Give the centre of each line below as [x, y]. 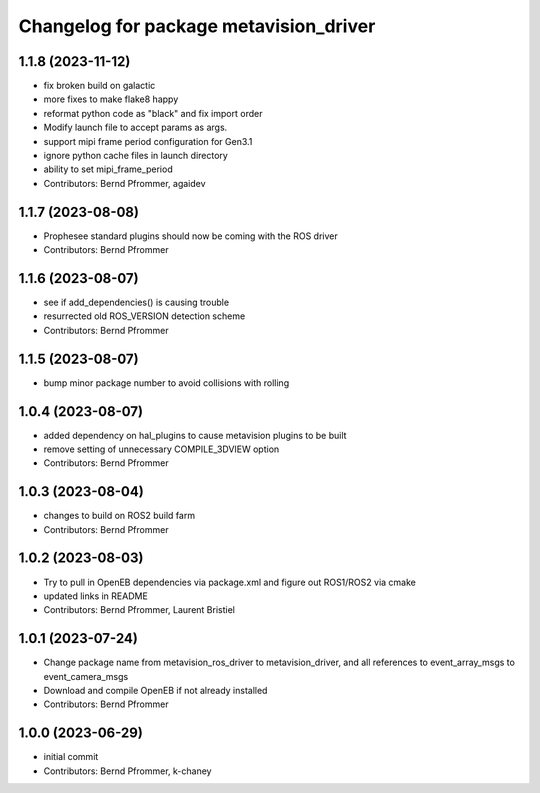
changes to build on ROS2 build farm [119, 516]
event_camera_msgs [86, 676]
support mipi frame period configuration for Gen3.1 [148, 141]
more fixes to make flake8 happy [111, 99]
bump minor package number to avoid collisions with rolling [166, 382]
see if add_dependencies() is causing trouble [136, 302]
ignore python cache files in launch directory [136, 156]
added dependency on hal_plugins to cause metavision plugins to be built [195, 435]
